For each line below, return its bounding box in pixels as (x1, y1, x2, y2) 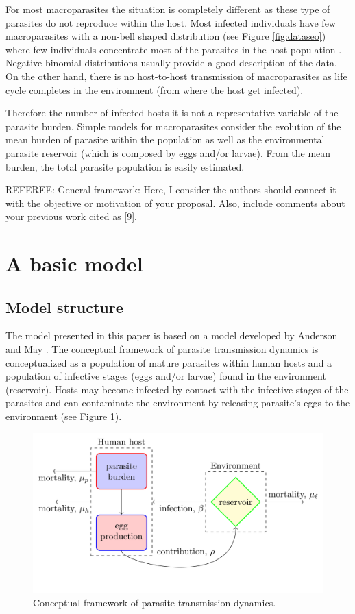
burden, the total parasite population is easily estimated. (5, 159, 245, 173)
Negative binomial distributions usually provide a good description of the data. (5, 56, 337, 70)
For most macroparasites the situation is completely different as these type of (5, 2, 330, 16)
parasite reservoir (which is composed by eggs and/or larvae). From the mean (5, 145, 331, 160)
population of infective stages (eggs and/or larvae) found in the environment (5, 369, 326, 383)
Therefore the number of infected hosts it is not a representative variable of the (5, 106, 339, 120)
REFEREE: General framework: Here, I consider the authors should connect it (5, 182, 336, 197)
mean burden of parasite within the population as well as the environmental (5, 132, 325, 147)
